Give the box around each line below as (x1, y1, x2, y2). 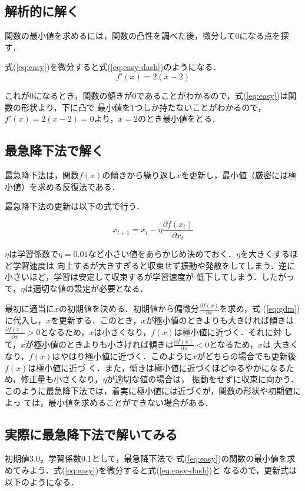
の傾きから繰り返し (102, 168, 177, 181)
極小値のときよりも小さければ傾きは (34, 338, 174, 350)
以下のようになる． (5, 475, 79, 487)
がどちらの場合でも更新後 (197, 350, 296, 362)
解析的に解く (5, 2, 79, 20)
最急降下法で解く (5, 141, 104, 159)
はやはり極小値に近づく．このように (52, 350, 193, 362)
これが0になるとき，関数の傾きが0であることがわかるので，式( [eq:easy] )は (5, 89, 289, 101)
